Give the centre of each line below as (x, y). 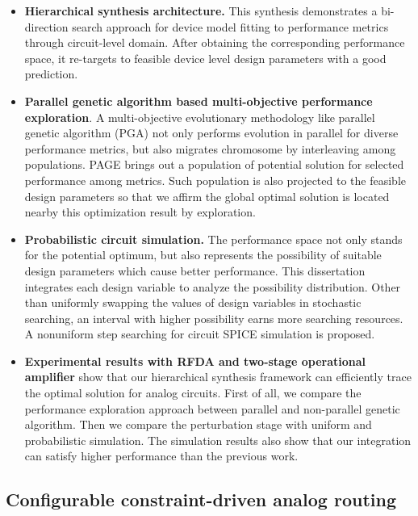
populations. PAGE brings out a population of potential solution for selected (214, 164)
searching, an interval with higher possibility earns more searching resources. (214, 318)
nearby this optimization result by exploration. (140, 212)
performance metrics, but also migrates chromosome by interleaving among (210, 148)
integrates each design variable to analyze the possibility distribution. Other (213, 286)
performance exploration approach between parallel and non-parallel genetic (212, 408)
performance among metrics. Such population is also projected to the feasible (215, 180)
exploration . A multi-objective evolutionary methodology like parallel (200, 117)
